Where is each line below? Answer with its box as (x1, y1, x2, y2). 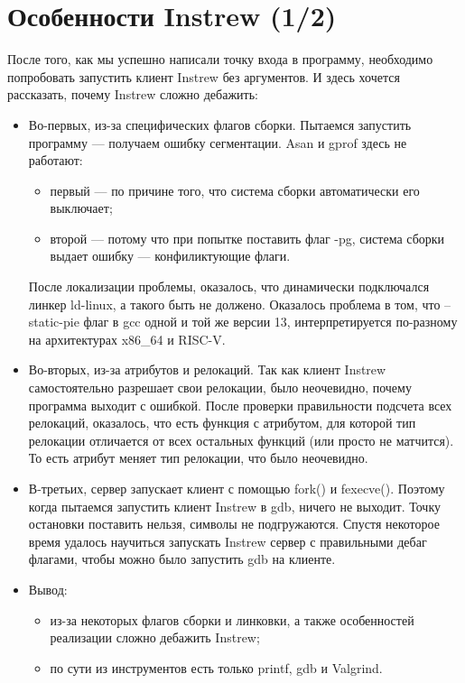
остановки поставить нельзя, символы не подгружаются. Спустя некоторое (28, 514, 440, 533)
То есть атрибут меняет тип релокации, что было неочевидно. (28, 448, 368, 467)
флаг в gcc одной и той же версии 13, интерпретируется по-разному (83, 312, 458, 331)
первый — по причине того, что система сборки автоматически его (50, 180, 420, 199)
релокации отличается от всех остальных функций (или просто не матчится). (28, 430, 454, 449)
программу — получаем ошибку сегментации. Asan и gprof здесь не (28, 133, 407, 152)
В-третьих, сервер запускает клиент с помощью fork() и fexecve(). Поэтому (28, 479, 445, 497)
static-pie (28, 312, 79, 331)
